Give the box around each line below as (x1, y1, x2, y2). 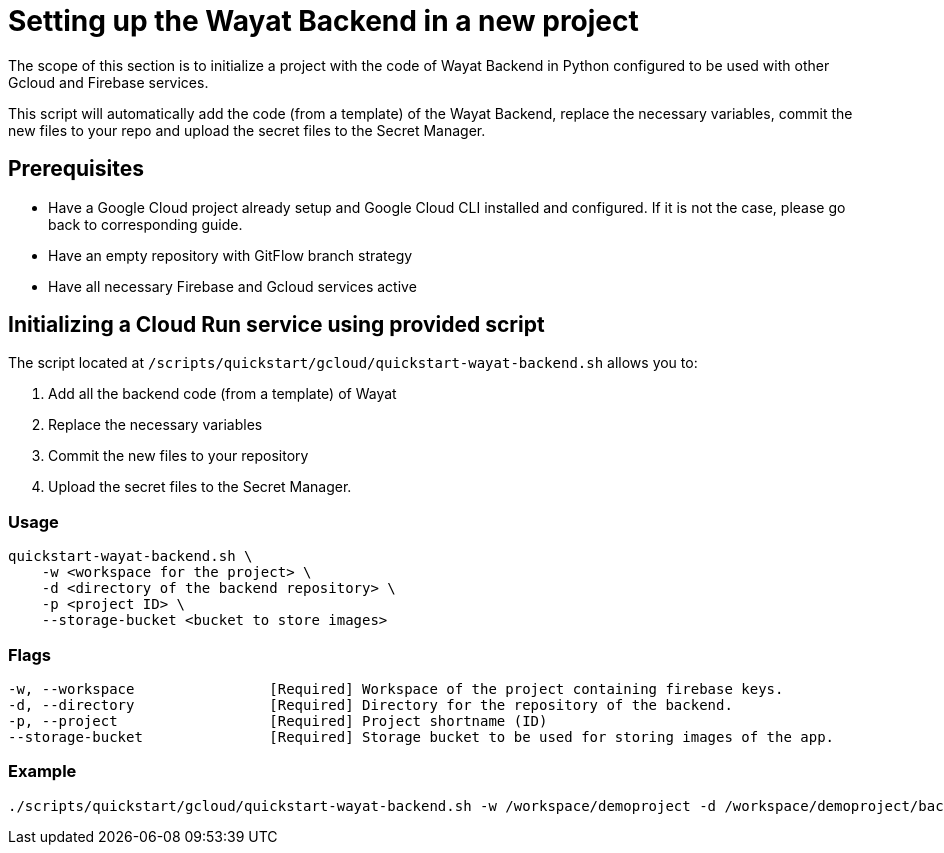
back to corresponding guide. (48, 215, 243, 233)
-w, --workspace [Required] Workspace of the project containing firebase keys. (8, 680, 784, 697)
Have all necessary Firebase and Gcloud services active (48, 277, 417, 295)
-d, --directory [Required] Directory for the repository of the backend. (8, 696, 733, 713)
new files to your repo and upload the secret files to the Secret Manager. (8, 121, 486, 139)
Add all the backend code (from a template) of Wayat (48, 385, 397, 403)
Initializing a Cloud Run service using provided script (8, 312, 545, 338)
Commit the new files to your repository (48, 447, 309, 465)
